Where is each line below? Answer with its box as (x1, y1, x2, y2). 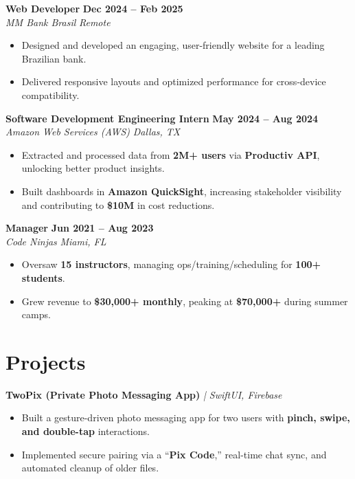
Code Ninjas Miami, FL (5, 234, 106, 248)
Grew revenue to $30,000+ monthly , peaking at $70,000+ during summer (21, 293, 348, 308)
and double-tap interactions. (21, 424, 150, 438)
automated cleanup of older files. (21, 460, 159, 475)
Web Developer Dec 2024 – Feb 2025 (5, 1, 183, 15)
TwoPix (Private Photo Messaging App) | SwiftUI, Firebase (5, 387, 282, 401)
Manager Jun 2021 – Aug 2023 (5, 221, 154, 235)
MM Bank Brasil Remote (5, 14, 111, 29)
